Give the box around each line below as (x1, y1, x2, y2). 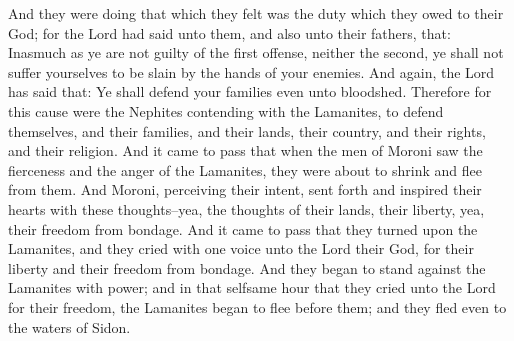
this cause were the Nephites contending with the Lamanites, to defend (8, 100, 444, 121)
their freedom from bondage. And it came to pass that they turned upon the (8, 218, 478, 239)
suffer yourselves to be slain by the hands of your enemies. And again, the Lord (8, 61, 495, 82)
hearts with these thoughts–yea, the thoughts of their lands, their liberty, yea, (8, 198, 485, 219)
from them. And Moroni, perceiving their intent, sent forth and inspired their (8, 179, 482, 200)
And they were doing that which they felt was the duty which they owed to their (8, 3, 504, 23)
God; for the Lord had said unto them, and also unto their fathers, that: (8, 22, 451, 43)
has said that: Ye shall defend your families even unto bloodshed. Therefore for (8, 81, 492, 102)
